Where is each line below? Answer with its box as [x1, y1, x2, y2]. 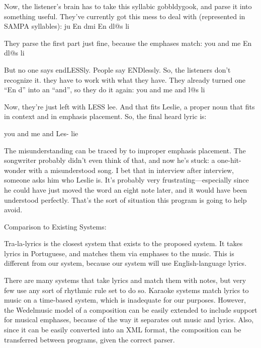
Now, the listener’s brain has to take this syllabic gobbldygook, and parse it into [4, 1, 252, 11]
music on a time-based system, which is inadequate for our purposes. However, [4, 295, 246, 305]
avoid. [4, 204, 23, 215]
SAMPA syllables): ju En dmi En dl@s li [4, 21, 129, 31]
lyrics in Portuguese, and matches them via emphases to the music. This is [4, 248, 234, 258]
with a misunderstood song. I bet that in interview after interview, [28, 164, 234, 175]
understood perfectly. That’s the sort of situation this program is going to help [4, 194, 247, 205]
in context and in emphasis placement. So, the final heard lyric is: [4, 111, 207, 122]
